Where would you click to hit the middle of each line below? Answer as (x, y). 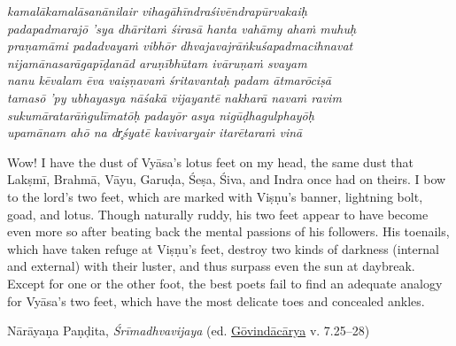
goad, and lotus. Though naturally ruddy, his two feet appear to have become (218, 214)
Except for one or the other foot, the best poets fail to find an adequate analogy (225, 283)
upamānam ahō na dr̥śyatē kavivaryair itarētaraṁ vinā (155, 132)
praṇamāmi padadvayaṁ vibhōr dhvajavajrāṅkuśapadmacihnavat (180, 46)
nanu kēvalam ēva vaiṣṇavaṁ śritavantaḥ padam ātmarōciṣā (170, 80)
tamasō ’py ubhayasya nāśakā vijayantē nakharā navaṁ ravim (174, 97)
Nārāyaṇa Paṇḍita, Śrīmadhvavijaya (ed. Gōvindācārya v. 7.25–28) (189, 331)
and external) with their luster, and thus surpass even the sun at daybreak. (211, 266)
